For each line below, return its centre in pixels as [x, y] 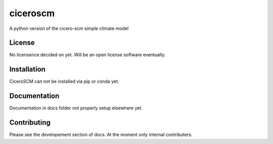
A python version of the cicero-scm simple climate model [69, 28]
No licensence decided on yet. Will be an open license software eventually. [87, 55]
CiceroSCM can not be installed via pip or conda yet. [64, 82]
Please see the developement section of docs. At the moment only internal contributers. [101, 135]
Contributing [30, 122]
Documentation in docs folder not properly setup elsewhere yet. [76, 108]
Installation [27, 69]
